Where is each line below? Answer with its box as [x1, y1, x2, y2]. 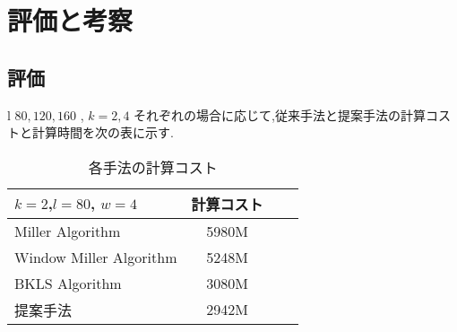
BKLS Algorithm [14, 272, 122, 293]
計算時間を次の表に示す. [31, 123, 174, 142]
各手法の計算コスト [88, 156, 218, 178]
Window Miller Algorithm [14, 246, 177, 267]
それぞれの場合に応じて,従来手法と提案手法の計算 [134, 105, 426, 124]
